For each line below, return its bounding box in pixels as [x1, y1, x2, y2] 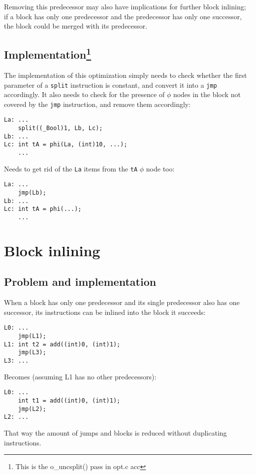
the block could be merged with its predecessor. [4, 21, 148, 31]
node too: [146, 163, 175, 173]
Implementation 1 [4, 45, 92, 62]
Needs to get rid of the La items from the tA [4, 163, 138, 173]
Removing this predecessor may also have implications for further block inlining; [4, 1, 246, 11]
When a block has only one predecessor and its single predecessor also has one [4, 297, 240, 307]
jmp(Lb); [18, 189, 46, 197]
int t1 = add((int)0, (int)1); [18, 397, 121, 404]
